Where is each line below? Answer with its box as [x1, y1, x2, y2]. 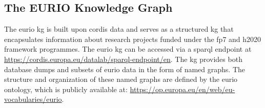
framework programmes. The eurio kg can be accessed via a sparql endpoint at [4, 44, 252, 54]
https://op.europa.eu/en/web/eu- [130, 83, 235, 94]
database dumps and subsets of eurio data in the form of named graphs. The [4, 63, 245, 74]
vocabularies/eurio [4, 94, 62, 104]
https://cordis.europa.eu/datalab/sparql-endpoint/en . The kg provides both [4, 53, 242, 64]
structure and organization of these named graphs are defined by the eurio [4, 74, 238, 84]
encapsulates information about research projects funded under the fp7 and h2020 [4, 33, 261, 44]
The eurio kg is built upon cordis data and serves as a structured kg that [4, 24, 234, 34]
